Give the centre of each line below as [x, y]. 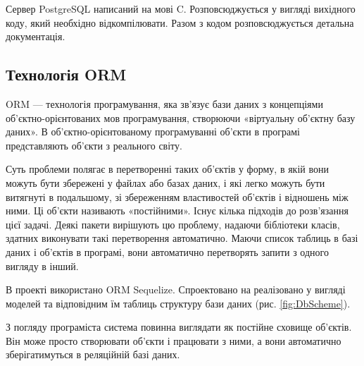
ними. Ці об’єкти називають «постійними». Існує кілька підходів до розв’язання [177, 211]
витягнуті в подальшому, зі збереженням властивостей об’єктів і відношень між [177, 196]
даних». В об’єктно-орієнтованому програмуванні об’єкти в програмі [153, 132]
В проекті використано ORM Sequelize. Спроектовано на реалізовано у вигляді [176, 289]
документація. [36, 36]
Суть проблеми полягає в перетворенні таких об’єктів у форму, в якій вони [167, 169]
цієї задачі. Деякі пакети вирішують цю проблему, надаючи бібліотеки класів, [173, 224]
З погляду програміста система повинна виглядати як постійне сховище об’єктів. [179, 327]
